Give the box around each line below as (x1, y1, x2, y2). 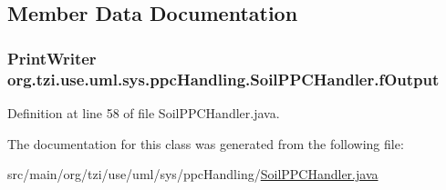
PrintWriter (7, 46, 97, 69)
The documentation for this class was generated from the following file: (7, 134, 404, 153)
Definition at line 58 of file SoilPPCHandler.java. (7, 103, 280, 122)
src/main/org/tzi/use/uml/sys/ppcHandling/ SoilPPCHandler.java (7, 165, 379, 184)
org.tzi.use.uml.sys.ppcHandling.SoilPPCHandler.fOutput (7, 67, 440, 90)
